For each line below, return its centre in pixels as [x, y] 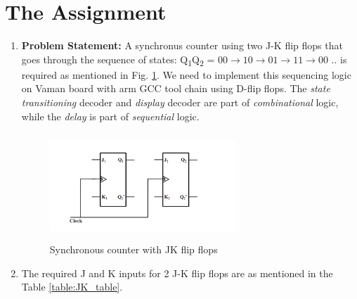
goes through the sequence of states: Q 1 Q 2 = [118, 60]
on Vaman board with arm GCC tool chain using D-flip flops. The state [176, 88]
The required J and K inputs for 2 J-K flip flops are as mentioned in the [177, 273]
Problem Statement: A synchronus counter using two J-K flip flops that [182, 45]
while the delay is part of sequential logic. [110, 116]
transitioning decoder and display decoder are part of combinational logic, [180, 102]
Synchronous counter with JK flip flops [134, 249]
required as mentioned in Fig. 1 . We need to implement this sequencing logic [186, 74]
